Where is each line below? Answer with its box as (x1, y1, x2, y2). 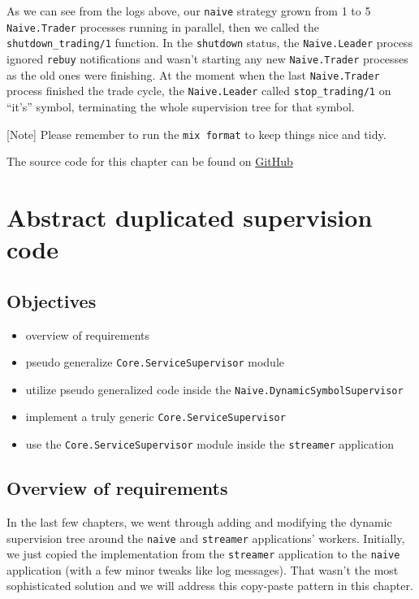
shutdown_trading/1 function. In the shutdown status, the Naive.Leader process (6, 34, 413, 51)
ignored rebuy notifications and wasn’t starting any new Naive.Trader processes (6, 50, 408, 67)
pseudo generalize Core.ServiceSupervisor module (25, 354, 285, 371)
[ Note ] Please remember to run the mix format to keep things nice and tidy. (6, 125, 387, 142)
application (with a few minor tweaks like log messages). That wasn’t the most (6, 561, 399, 578)
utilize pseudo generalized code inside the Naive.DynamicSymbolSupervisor (25, 380, 404, 397)
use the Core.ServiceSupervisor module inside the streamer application (25, 436, 395, 453)
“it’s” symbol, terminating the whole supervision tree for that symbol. (6, 98, 355, 115)
